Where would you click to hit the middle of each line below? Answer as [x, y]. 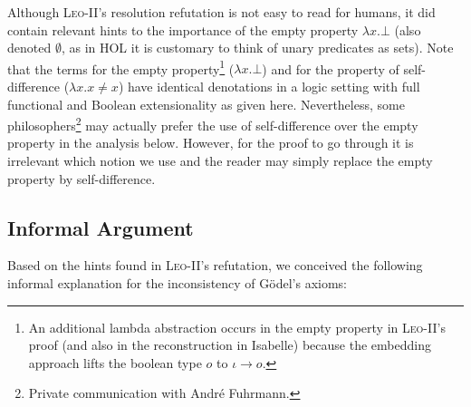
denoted [29, 48]
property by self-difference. [82, 178]
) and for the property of [331, 68]
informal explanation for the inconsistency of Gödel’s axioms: [178, 283]
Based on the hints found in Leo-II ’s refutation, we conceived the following [215, 265]
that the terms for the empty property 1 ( [121, 67]
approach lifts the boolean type [115, 362]
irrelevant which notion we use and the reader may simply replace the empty [220, 161]
